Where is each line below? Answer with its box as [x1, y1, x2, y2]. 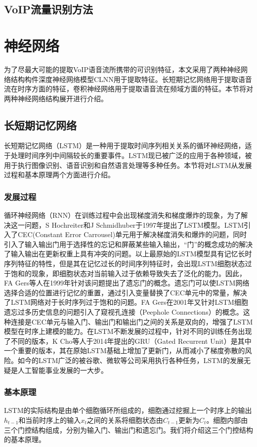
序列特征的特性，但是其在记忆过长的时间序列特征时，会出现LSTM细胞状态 [4, 258, 245, 269]
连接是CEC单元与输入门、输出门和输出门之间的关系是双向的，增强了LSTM [10, 316, 253, 326]
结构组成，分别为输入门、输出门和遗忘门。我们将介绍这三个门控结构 [31, 424, 253, 435]
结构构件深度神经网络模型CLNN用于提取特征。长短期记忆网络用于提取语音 [10, 74, 252, 84]
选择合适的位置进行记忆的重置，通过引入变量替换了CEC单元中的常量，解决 [4, 287, 247, 297]
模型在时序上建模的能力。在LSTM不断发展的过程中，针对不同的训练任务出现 [4, 326, 252, 336]
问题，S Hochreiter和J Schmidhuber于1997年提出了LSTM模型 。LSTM [24, 219, 244, 230]
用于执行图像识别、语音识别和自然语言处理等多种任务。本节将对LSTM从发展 [4, 160, 252, 170]
